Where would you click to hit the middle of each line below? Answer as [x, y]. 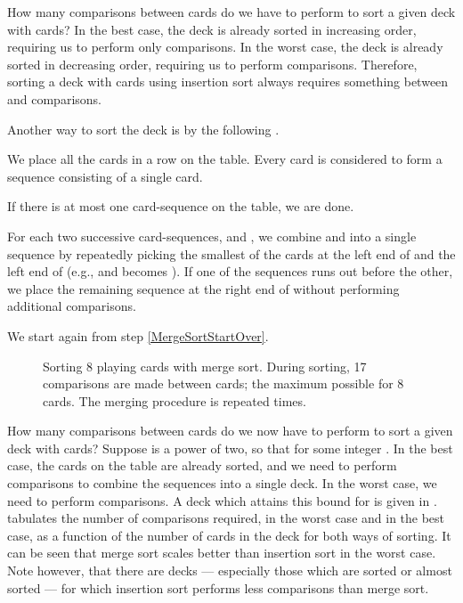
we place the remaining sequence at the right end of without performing [203, 288]
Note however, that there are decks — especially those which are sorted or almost [230, 570]
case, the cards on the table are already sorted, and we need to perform [202, 465]
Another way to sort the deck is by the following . [143, 129]
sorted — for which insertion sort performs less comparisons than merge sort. [218, 587]
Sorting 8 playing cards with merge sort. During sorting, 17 [205, 366]
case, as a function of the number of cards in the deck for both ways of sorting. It [229, 535]
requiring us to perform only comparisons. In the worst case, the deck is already [225, 47]
